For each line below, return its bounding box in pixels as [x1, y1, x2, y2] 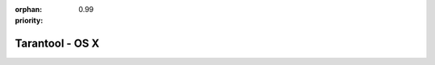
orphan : [14, 5, 43, 14]
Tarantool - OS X [14, 37, 100, 51]
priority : [14, 16, 43, 26]
